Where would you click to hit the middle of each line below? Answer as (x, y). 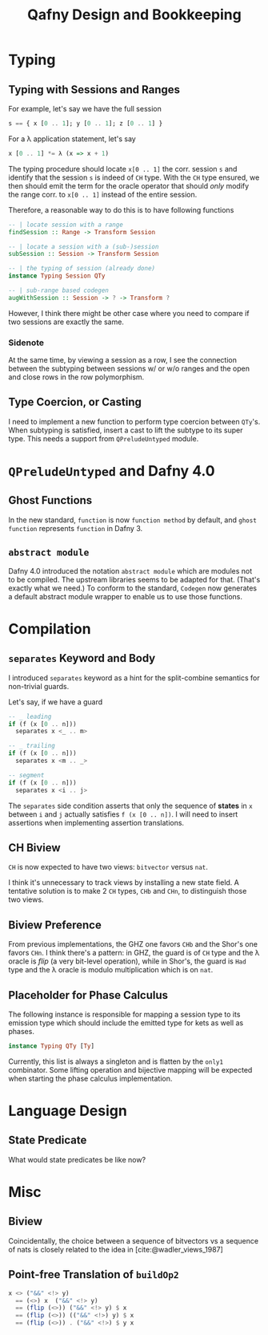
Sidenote (26, 343)
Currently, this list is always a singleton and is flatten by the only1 (116, 1061)
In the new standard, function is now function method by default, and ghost (133, 520)
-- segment (26, 775)
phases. (21, 1031)
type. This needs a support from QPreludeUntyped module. (104, 438)
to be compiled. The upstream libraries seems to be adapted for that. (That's (134, 579)
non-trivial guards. (39, 686)
